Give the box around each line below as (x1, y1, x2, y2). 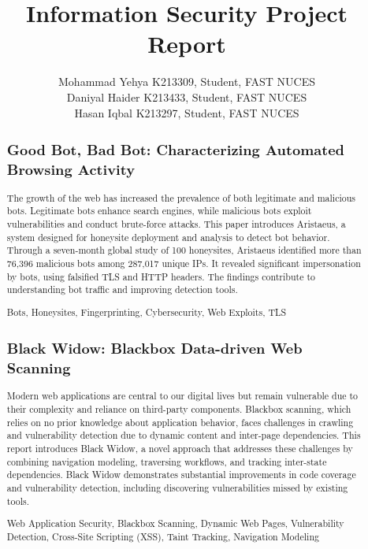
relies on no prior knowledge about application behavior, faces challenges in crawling (6, 415, 354, 428)
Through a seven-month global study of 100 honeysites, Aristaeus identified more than (6, 243, 362, 257)
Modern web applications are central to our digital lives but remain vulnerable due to (6, 389, 359, 402)
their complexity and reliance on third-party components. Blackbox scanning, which (6, 402, 351, 416)
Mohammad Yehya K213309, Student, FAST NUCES (58, 73, 315, 90)
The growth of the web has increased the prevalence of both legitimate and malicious (6, 191, 355, 204)
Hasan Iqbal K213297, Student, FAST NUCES (74, 104, 299, 121)
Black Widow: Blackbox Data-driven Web (6, 337, 303, 358)
